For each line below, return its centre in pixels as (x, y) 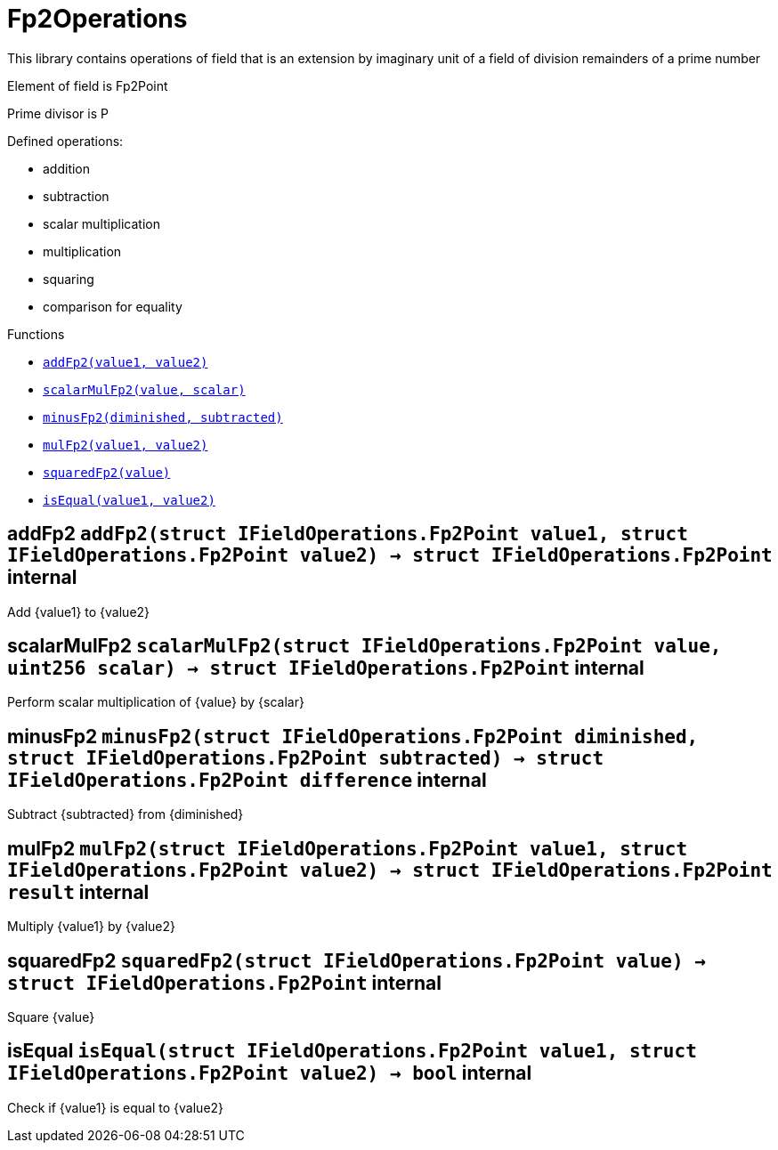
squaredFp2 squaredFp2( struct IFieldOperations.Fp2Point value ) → (357, 960)
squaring (69, 279)
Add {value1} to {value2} (79, 611)
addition (67, 168)
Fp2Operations (97, 19)
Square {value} (51, 1016)
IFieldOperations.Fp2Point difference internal (247, 780)
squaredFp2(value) (107, 472)
